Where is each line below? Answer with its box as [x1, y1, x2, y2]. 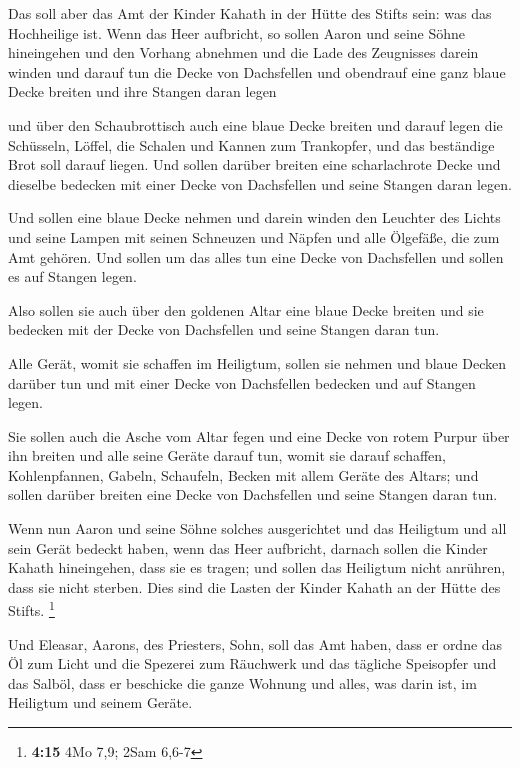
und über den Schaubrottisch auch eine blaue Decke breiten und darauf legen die [8, 114, 503, 135]
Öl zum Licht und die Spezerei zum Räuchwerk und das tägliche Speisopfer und [8, 653, 497, 674]
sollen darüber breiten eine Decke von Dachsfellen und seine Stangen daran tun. [8, 484, 498, 505]
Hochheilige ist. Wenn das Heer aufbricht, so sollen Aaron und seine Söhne [8, 22, 466, 43]
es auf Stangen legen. [8, 266, 137, 287]
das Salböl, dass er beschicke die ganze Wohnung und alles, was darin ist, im [8, 672, 477, 693]
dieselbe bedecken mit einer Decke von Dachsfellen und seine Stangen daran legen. [8, 173, 512, 194]
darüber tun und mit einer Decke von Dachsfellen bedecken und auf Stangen [8, 372, 476, 393]
